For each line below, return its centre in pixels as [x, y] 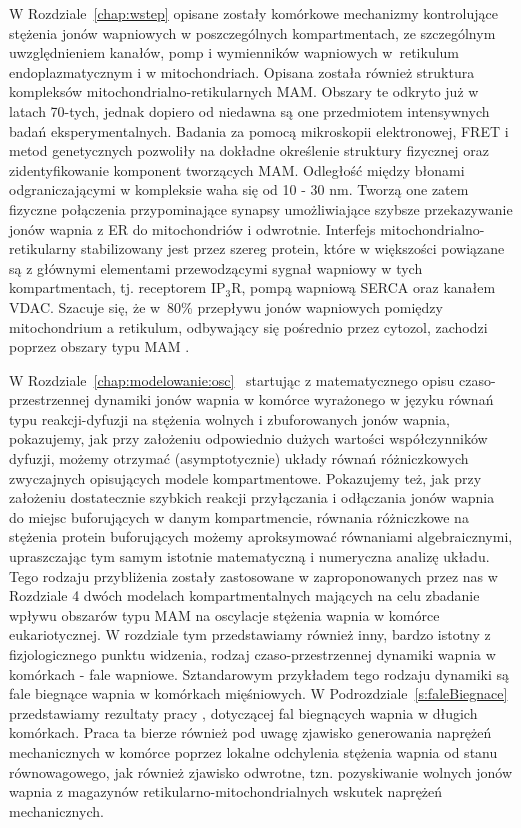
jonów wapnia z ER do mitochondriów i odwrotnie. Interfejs [192, 228]
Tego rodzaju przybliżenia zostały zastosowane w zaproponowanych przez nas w [253, 575]
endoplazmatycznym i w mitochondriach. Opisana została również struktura [242, 71]
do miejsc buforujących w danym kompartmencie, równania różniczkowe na [239, 516]
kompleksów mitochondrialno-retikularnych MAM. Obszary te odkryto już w [244, 91]
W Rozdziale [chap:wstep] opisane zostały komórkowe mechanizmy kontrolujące [253, 13]
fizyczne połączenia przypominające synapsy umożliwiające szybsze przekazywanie [261, 208]
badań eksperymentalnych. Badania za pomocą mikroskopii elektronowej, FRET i [259, 130]
